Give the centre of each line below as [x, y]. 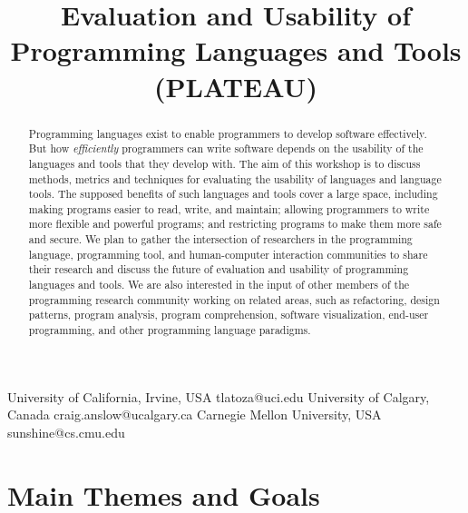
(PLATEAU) [236, 86]
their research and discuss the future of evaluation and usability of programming [219, 269]
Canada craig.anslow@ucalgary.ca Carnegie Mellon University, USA [195, 414]
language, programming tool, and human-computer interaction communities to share [228, 254]
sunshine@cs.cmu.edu [66, 432]
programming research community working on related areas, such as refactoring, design [234, 299]
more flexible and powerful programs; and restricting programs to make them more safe [235, 224]
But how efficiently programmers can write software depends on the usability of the [226, 148]
